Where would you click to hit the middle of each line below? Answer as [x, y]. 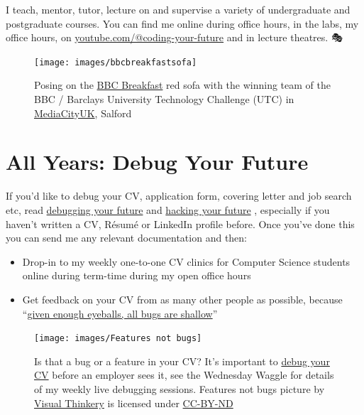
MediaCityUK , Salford [83, 113]
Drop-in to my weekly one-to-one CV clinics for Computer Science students [186, 261]
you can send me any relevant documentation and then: [127, 238]
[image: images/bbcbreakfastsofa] [116, 62]
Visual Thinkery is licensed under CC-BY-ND [134, 403]
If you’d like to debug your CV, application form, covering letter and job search [179, 196]
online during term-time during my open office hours [137, 275]
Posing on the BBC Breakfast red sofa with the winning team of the [182, 85]
